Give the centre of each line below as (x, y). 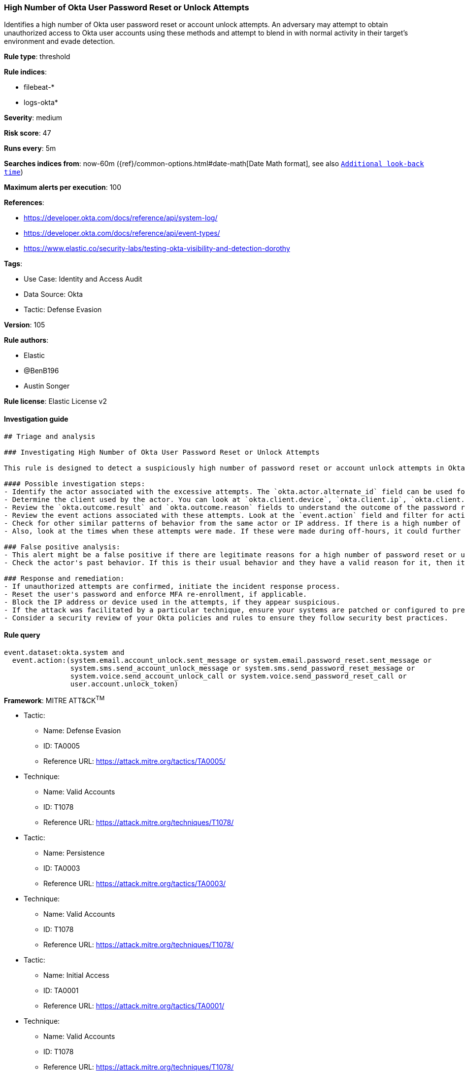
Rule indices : (25, 72)
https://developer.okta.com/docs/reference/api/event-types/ (122, 233)
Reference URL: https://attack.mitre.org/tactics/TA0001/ (134, 1006)
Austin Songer (47, 386)
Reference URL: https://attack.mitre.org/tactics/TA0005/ (134, 761)
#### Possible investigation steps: (75, 484)
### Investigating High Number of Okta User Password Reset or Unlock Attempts (162, 452)
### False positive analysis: (62, 547)
